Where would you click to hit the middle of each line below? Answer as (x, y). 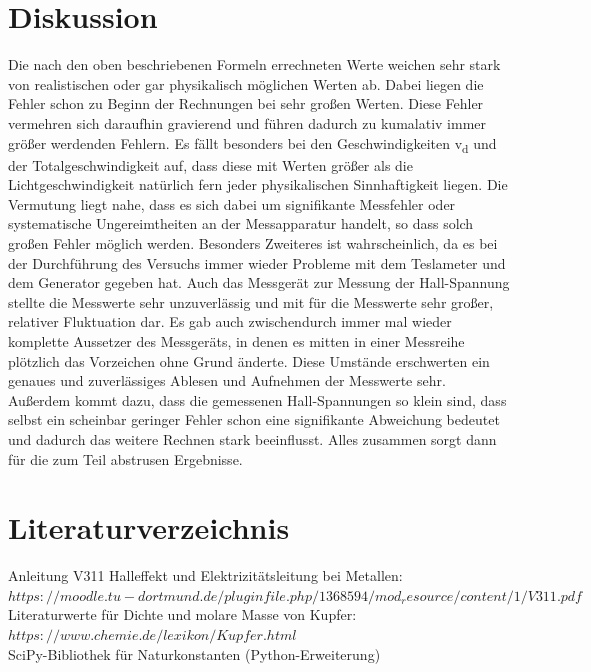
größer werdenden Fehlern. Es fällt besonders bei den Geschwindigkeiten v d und (252, 144)
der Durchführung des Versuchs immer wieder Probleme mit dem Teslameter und (257, 262)
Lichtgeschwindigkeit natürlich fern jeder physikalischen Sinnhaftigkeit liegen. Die (258, 184)
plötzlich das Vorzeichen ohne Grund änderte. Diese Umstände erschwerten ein (249, 360)
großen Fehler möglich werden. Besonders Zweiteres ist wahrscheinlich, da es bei (253, 243)
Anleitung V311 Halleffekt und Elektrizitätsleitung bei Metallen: (205, 575)
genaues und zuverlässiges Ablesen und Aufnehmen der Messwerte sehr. (227, 380)
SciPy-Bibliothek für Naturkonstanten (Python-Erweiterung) (194, 653)
